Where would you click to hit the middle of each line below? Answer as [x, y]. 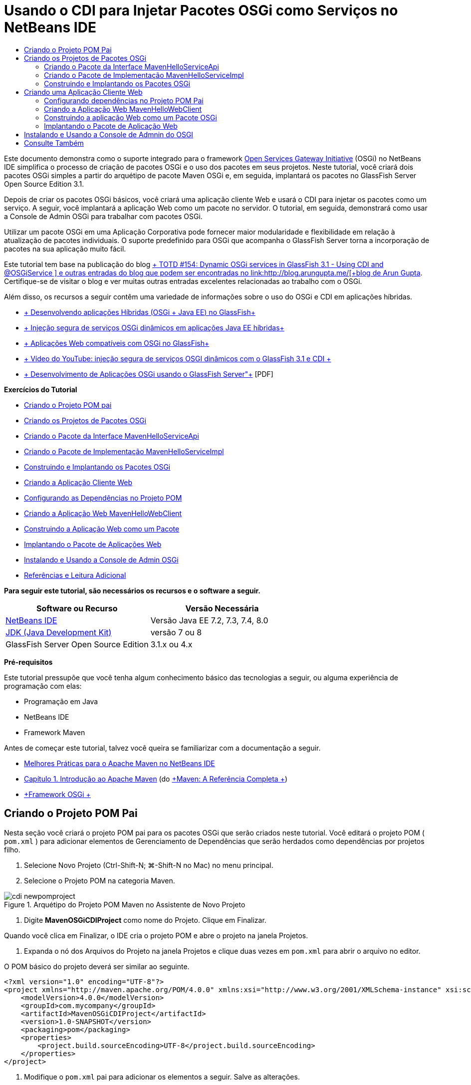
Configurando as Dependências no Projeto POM [103, 498]
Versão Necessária [222, 608]
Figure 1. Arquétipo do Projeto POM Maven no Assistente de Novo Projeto [125, 904]
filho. [12, 849]
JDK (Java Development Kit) [59, 632]
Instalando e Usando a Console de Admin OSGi [101, 559]
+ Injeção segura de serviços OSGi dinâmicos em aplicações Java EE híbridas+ [154, 327]
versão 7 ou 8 [176, 632]
